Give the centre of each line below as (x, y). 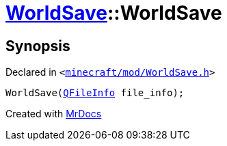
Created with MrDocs (54, 114)
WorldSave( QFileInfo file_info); (95, 93)
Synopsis (38, 46)
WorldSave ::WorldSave (114, 13)
